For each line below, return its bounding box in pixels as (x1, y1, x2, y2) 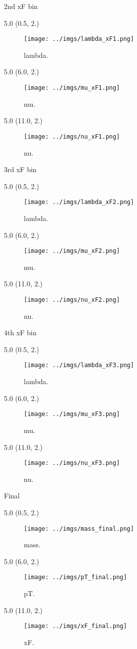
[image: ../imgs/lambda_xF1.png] (24, 35, 134, 43)
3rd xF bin (4, 164, 37, 175)
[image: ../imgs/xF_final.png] (24, 623, 127, 630)
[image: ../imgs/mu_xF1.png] (24, 84, 120, 92)
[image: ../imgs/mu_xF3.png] (24, 411, 120, 418)
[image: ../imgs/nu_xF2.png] (24, 296, 120, 303)
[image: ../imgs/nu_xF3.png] (24, 459, 120, 467)
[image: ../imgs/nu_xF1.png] (24, 133, 120, 140)
